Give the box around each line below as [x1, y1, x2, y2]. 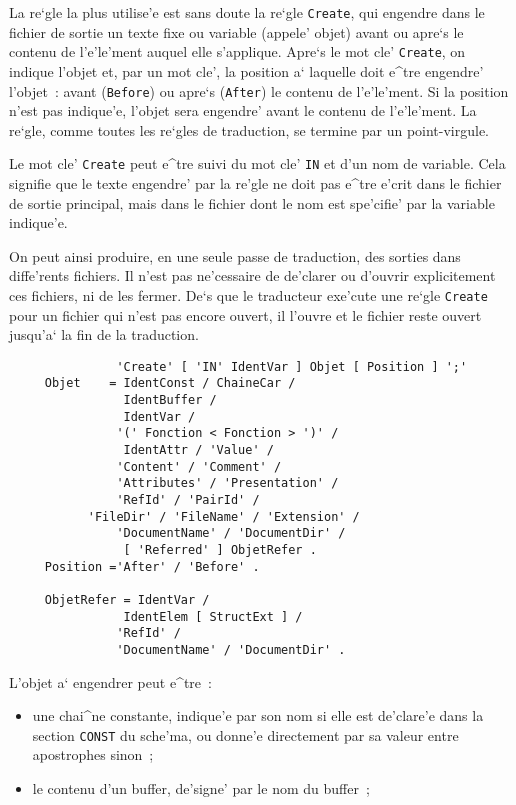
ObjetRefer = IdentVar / [44, 593, 210, 607]
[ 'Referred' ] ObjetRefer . [123, 543, 317, 558]
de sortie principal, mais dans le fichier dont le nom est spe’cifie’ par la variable [9, 192, 495, 213]
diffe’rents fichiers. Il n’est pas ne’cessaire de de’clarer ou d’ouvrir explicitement [9, 265, 496, 286]
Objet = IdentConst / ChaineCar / [44, 376, 296, 391]
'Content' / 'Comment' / [116, 459, 282, 474]
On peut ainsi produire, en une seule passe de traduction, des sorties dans [9, 245, 461, 266]
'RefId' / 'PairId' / [116, 493, 260, 508]
